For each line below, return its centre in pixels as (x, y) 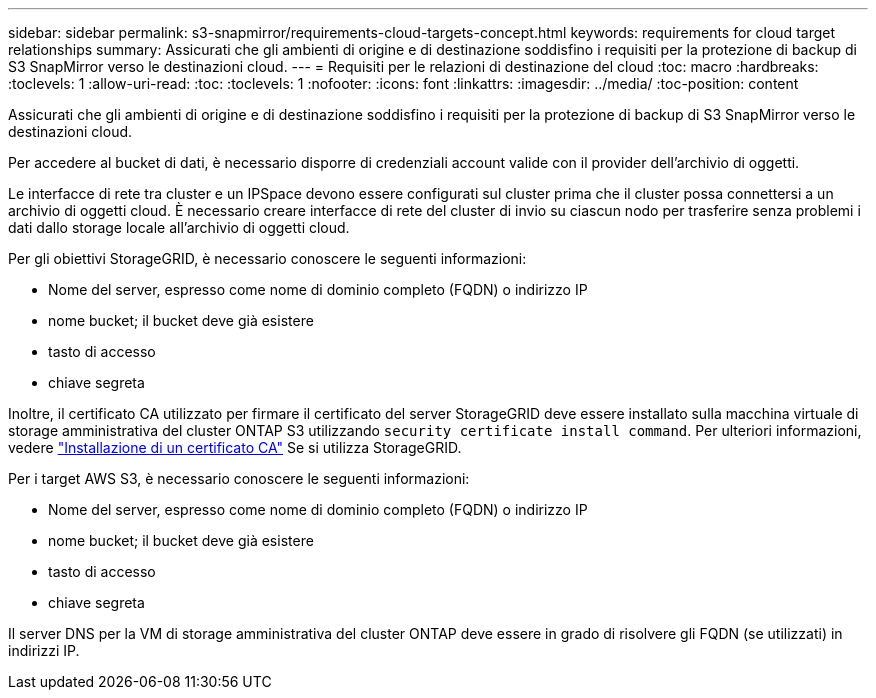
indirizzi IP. (44, 650)
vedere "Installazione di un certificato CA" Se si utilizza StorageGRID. (235, 447)
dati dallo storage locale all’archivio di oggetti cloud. (179, 227)
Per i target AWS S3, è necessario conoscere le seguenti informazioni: (239, 478)
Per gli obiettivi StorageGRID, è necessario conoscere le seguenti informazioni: (267, 258)
